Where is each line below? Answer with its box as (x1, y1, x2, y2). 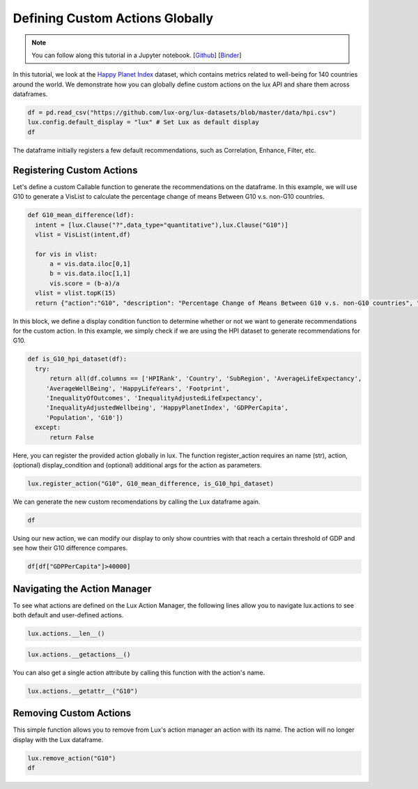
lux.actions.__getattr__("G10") (27, 687, 139, 695)
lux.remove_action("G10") (27, 754, 116, 762)
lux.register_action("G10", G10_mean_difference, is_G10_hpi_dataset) (27, 479, 274, 488)
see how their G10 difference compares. (13, 544, 128, 553)
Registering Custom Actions (13, 164, 138, 176)
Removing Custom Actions (13, 707, 132, 719)
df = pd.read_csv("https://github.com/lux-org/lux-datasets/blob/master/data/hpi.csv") (27, 109, 336, 117)
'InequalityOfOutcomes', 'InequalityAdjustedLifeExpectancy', (45, 394, 263, 402)
